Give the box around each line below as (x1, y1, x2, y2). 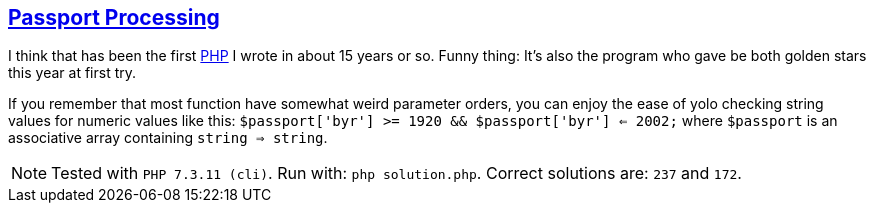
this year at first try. (8, 64, 137, 82)
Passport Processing (8, 5, 220, 30)
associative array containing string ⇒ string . (8, 129, 328, 147)
